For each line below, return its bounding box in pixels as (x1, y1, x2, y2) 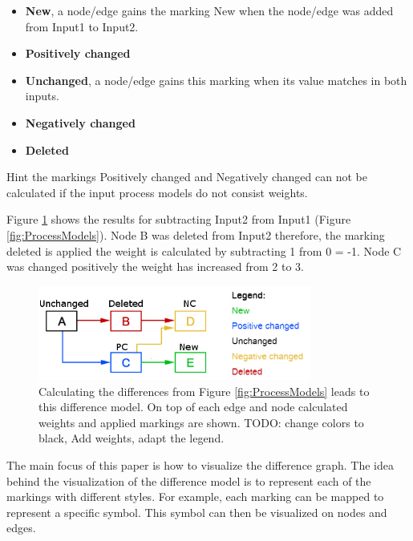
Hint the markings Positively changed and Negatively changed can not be (6, 168, 367, 185)
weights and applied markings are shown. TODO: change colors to (38, 414, 364, 430)
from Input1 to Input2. (25, 18, 139, 34)
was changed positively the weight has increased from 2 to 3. (6, 258, 304, 275)
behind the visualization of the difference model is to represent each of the (6, 472, 371, 489)
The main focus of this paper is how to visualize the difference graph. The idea (6, 456, 395, 473)
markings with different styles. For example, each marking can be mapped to (6, 488, 384, 505)
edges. (6, 519, 36, 536)
